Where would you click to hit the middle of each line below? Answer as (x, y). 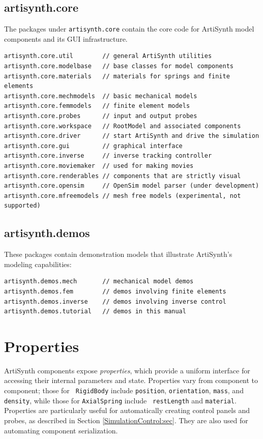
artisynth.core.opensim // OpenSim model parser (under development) (132, 186)
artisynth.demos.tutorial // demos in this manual (95, 312)
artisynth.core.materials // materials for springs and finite (117, 76)
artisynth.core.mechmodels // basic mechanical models (101, 96)
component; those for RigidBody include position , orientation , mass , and (124, 390)
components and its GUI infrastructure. (66, 38)
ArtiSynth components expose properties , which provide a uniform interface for (127, 370)
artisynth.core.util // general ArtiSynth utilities (108, 56)
